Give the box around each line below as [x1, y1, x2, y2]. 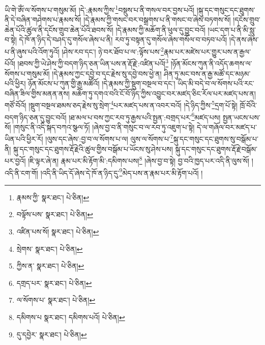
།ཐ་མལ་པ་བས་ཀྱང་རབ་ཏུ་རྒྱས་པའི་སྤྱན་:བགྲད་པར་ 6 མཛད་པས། [69, 110, 221, 122]
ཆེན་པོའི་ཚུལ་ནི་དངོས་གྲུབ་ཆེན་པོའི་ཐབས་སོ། [5, 24, 113, 35]
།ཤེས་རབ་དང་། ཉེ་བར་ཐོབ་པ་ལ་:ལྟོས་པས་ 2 [62, 45, 164, 57]
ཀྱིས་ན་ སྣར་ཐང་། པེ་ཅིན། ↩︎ [16, 260, 84, 271]
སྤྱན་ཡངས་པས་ [222, 112, 260, 122]
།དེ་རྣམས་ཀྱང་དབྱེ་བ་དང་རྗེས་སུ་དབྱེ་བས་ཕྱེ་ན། [52, 68, 162, 78]
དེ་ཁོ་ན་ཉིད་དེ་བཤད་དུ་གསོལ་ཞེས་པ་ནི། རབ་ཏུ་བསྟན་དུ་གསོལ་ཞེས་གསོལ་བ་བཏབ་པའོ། [19, 34, 227, 45]
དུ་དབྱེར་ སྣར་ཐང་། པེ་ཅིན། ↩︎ [16, 329, 87, 339]
